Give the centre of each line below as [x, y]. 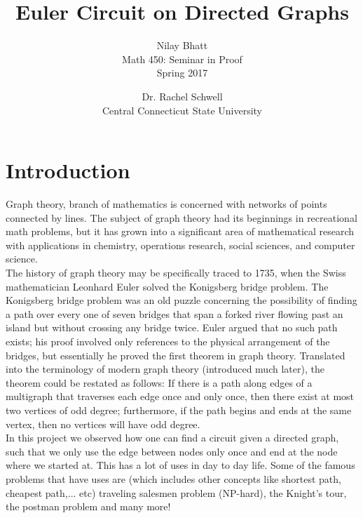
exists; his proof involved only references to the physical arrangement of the [168, 341]
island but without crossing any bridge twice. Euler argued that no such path [172, 327]
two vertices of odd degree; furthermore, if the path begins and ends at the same [179, 410]
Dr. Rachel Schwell [182, 96]
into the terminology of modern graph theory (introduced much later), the [165, 369]
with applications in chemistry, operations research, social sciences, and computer [180, 245]
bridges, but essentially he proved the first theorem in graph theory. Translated [176, 355]
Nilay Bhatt [182, 45]
